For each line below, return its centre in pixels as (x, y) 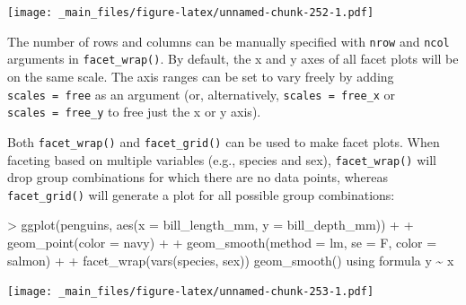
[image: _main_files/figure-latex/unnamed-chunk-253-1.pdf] (191, 292)
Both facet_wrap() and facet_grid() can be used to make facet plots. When (224, 141)
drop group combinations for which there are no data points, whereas (198, 177)
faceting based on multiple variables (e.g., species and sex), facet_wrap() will (222, 159)
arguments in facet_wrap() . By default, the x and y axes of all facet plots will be (233, 59)
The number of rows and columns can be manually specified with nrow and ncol (229, 41)
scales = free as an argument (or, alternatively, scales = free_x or (202, 94)
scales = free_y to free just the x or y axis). (134, 112)
